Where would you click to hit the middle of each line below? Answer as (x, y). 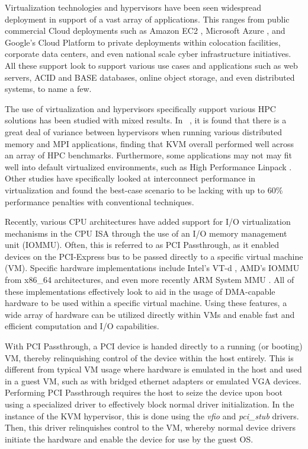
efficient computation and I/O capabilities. (82, 326)
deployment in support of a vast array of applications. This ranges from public (147, 19)
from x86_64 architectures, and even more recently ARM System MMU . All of (150, 280)
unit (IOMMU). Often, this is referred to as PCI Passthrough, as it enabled (142, 245)
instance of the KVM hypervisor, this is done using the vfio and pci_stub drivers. (152, 415)
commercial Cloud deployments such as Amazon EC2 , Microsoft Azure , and (145, 31)
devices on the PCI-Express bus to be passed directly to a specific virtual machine (154, 256)
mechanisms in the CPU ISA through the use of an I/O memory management (146, 233)
